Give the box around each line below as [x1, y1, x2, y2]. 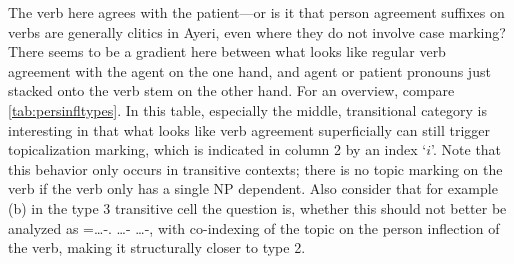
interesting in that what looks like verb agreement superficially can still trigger [8, 119, 490, 140]
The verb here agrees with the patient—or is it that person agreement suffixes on [8, 2, 505, 22]
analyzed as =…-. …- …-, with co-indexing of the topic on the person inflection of [8, 217, 500, 238]
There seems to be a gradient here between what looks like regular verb [8, 41, 446, 62]
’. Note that [431, 139, 502, 160]
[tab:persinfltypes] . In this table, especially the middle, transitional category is [8, 99, 487, 120]
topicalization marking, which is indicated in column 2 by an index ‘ [8, 139, 427, 160]
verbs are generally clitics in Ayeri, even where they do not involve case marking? [8, 21, 506, 42]
